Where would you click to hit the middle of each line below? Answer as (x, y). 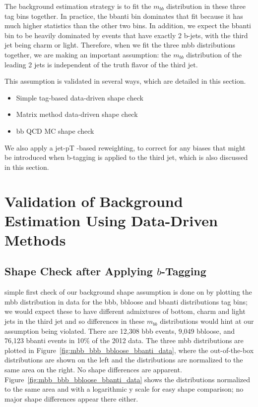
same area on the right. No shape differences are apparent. (93, 370)
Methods (35, 239)
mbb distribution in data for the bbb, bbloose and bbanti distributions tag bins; (126, 301)
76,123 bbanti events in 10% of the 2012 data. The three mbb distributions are (124, 340)
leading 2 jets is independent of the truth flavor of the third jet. (101, 64)
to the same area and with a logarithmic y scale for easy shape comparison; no (124, 389)
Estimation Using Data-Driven (111, 220)
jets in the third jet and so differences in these (75, 321)
